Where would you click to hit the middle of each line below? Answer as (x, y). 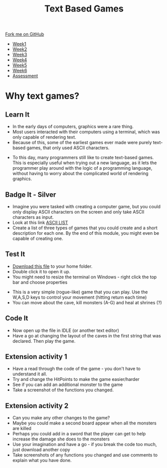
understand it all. (30, 374)
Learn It (17, 114)
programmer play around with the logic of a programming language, (82, 168)
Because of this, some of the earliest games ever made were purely (82, 143)
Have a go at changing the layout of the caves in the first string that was (86, 335)
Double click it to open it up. (41, 271)
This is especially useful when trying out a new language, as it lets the (84, 163)
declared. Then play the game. (44, 341)
